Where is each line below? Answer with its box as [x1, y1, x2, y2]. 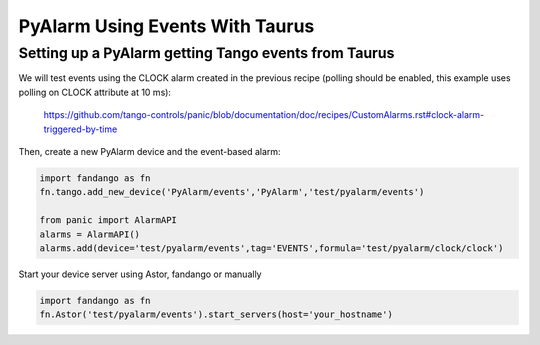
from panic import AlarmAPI [39, 215, 177, 226]
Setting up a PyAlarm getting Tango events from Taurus [18, 44, 395, 62]
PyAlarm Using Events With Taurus [18, 15, 315, 37]
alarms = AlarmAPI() [39, 228, 140, 240]
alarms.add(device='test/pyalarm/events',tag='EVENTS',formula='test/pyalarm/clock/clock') [39, 242, 504, 254]
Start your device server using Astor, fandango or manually [18, 268, 262, 280]
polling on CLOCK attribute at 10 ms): [18, 86, 172, 98]
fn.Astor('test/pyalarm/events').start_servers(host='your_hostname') [39, 309, 394, 320]
